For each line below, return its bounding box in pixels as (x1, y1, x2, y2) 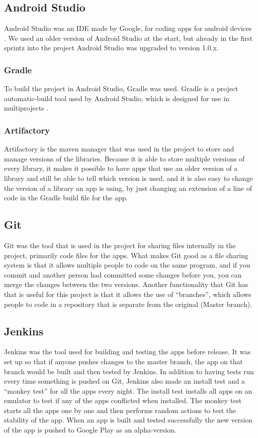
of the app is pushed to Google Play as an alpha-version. (4, 425, 176, 435)
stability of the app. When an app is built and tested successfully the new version (4, 415, 253, 425)
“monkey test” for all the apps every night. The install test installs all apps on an (4, 385, 253, 396)
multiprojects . (4, 103, 49, 113)
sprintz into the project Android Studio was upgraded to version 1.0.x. (4, 42, 219, 53)
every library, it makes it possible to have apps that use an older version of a (4, 163, 238, 173)
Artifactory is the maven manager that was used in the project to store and (4, 144, 234, 154)
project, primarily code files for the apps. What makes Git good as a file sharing (4, 250, 249, 260)
